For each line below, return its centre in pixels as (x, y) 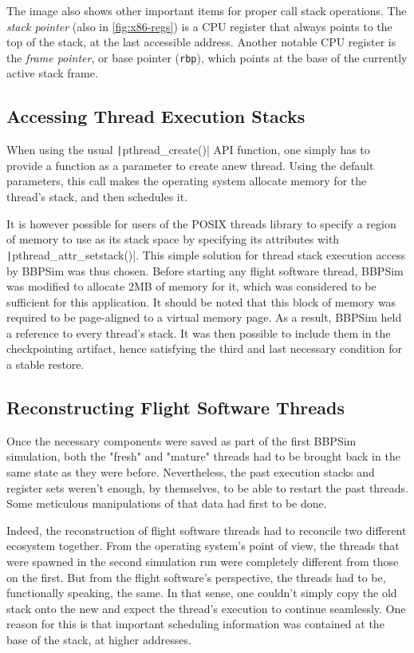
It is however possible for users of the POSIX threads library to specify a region (201, 223)
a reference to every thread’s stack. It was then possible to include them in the (199, 332)
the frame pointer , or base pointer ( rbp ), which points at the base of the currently (207, 57)
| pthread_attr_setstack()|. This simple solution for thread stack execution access (206, 254)
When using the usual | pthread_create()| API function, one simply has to (188, 150)
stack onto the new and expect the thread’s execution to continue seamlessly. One (206, 608)
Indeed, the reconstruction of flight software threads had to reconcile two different (207, 530)
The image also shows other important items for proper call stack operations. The (207, 10)
